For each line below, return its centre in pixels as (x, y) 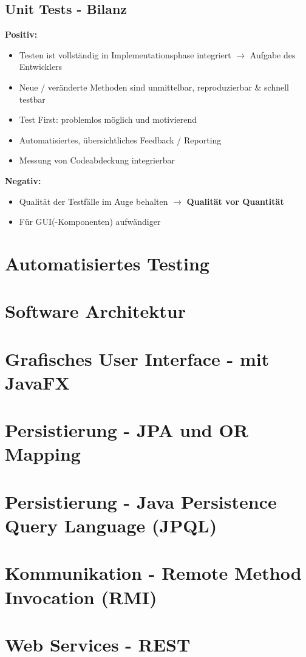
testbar (32, 99)
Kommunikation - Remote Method (153, 573)
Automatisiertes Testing (107, 263)
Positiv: (21, 34)
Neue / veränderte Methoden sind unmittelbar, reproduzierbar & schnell (154, 87)
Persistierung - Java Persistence (141, 501)
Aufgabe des (273, 54)
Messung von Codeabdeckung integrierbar (97, 160)
